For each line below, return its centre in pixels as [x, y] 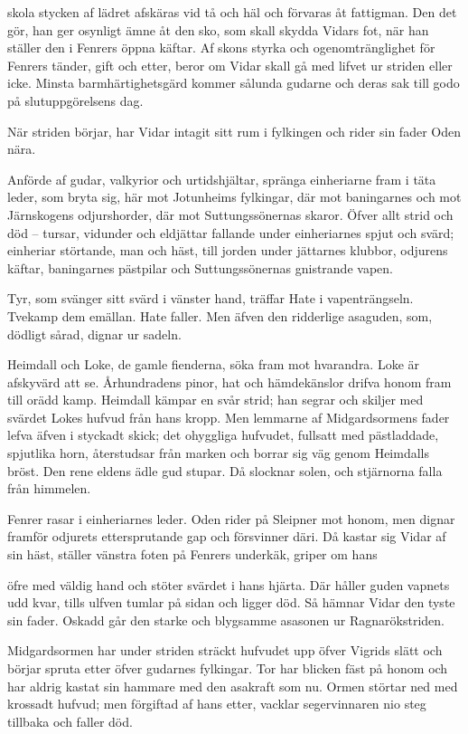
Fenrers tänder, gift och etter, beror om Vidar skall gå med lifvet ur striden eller [230, 65]
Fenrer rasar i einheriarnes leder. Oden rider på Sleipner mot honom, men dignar [231, 518]
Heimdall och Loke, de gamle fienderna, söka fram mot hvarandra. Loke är [214, 364]
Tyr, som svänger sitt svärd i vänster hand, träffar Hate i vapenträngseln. [211, 298]
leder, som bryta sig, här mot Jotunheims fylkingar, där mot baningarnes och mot [234, 197]
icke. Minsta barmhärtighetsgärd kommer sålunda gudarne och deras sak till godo [234, 83]
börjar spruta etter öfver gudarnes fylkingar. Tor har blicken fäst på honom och [228, 668]
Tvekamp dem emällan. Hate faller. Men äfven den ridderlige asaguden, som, [220, 315]
